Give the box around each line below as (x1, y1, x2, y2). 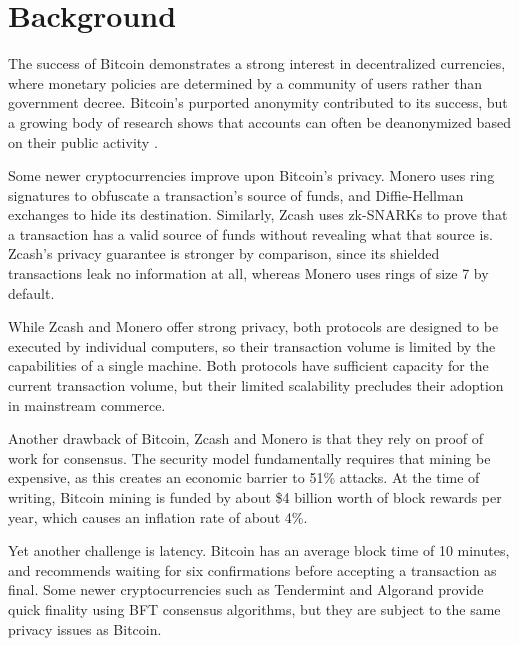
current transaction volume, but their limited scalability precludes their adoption (8, 375, 504, 396)
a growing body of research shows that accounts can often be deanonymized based (8, 111, 511, 132)
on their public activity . (8, 131, 158, 152)
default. (8, 282, 55, 303)
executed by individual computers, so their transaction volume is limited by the (8, 335, 496, 356)
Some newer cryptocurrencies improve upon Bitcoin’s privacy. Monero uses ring (8, 165, 495, 186)
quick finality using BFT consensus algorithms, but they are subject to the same (8, 598, 501, 619)
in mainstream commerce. (8, 394, 166, 415)
